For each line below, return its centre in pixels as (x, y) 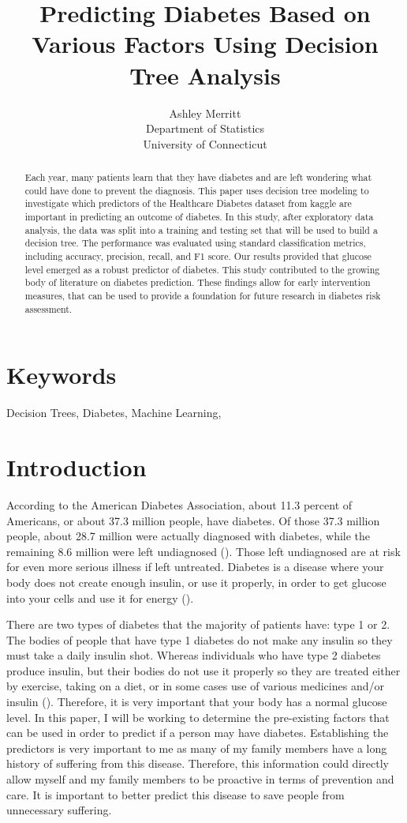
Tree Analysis (205, 75)
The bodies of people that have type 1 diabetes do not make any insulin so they (200, 639)
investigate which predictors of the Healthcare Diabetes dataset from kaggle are (188, 203)
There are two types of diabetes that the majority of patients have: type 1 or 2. (198, 624)
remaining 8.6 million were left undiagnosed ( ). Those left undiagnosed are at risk (203, 551)
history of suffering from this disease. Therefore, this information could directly (198, 763)
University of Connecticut (205, 143)
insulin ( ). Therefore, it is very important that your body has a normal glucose (197, 702)
